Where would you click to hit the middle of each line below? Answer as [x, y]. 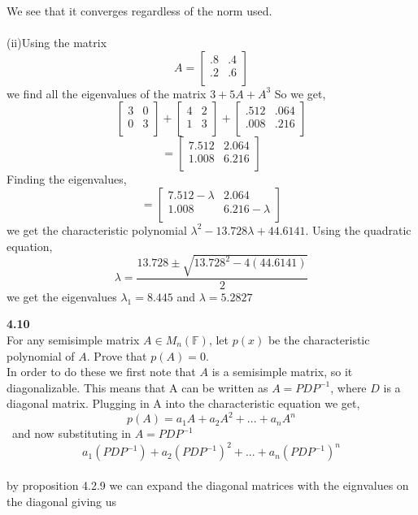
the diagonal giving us [62, 501]
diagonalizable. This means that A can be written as [137, 387]
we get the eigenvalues [62, 296]
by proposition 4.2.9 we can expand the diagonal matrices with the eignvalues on [208, 485]
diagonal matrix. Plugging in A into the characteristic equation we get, [183, 403]
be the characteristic [319, 339]
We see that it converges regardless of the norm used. [139, 11]
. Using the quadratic [358, 229]
